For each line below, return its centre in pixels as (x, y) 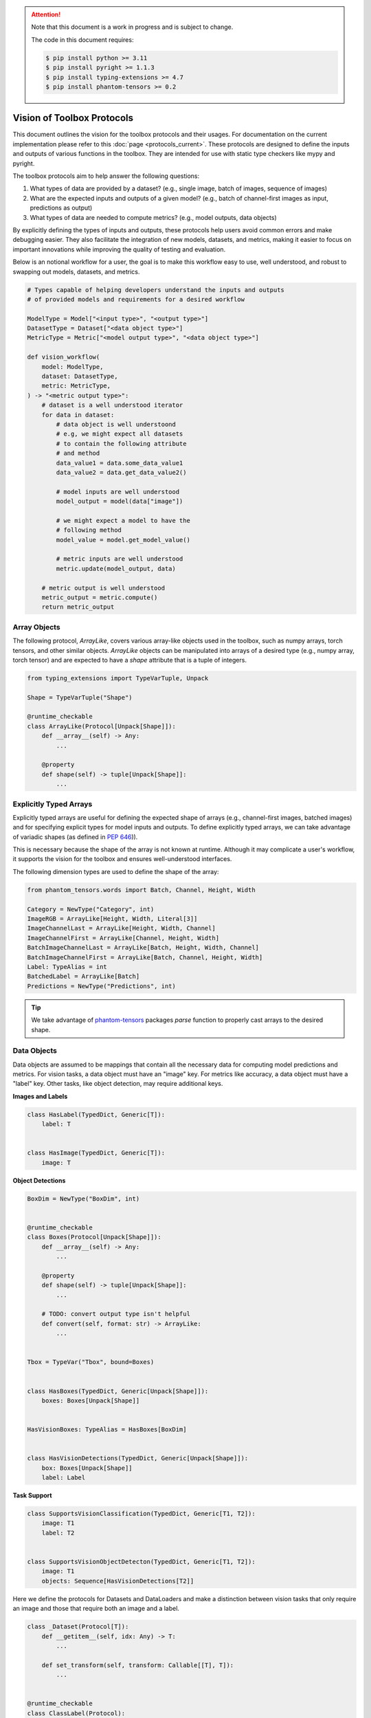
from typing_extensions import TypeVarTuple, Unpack (118, 678)
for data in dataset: (78, 415)
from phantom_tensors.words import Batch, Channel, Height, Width (141, 890)
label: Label (64, 1478)
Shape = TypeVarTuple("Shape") (80, 697)
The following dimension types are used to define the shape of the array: (116, 871)
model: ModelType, (72, 367)
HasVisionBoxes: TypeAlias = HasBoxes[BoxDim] (107, 1430)
